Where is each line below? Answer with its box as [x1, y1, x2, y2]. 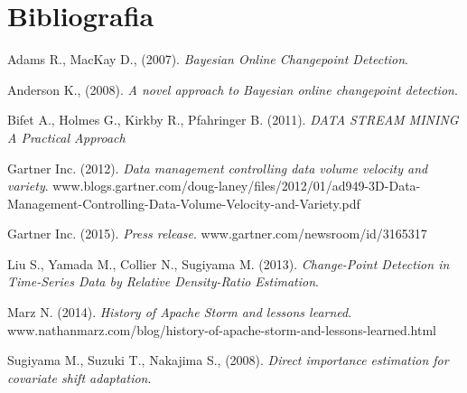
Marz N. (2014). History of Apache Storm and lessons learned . [7, 303, 352, 322]
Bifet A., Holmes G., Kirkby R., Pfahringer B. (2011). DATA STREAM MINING [7, 110, 459, 129]
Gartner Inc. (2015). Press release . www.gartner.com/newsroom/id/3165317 [7, 224, 427, 243]
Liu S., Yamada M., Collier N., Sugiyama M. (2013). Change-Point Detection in [7, 254, 450, 273]
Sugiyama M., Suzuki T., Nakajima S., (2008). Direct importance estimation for [7, 351, 449, 370]
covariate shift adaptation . [7, 368, 152, 387]
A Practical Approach [7, 127, 126, 146]
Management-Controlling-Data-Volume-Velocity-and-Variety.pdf [7, 193, 360, 212]
